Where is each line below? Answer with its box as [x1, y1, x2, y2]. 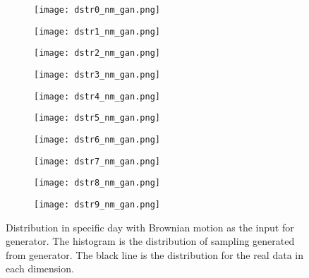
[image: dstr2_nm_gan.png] [34, 48, 160, 59]
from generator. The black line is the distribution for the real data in [6, 247, 303, 262]
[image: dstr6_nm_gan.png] [34, 134, 160, 145]
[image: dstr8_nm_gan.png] [34, 178, 160, 188]
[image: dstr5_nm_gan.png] [34, 113, 160, 123]
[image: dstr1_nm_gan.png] [34, 26, 160, 37]
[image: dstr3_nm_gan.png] [34, 69, 160, 80]
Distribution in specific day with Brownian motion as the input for [6, 219, 294, 234]
